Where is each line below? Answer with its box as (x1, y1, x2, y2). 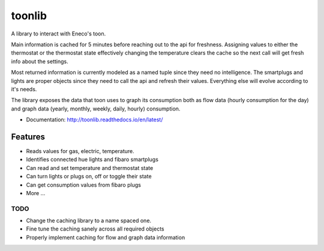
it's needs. (11, 85, 37, 92)
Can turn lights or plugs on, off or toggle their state (26, 173, 152, 180)
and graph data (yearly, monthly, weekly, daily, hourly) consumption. (11, 105, 181, 112)
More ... (26, 189, 46, 196)
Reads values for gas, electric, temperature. (26, 147, 134, 154)
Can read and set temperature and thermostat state (26, 164, 154, 171)
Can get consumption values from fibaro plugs (26, 181, 141, 189)
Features (11, 132, 45, 142)
